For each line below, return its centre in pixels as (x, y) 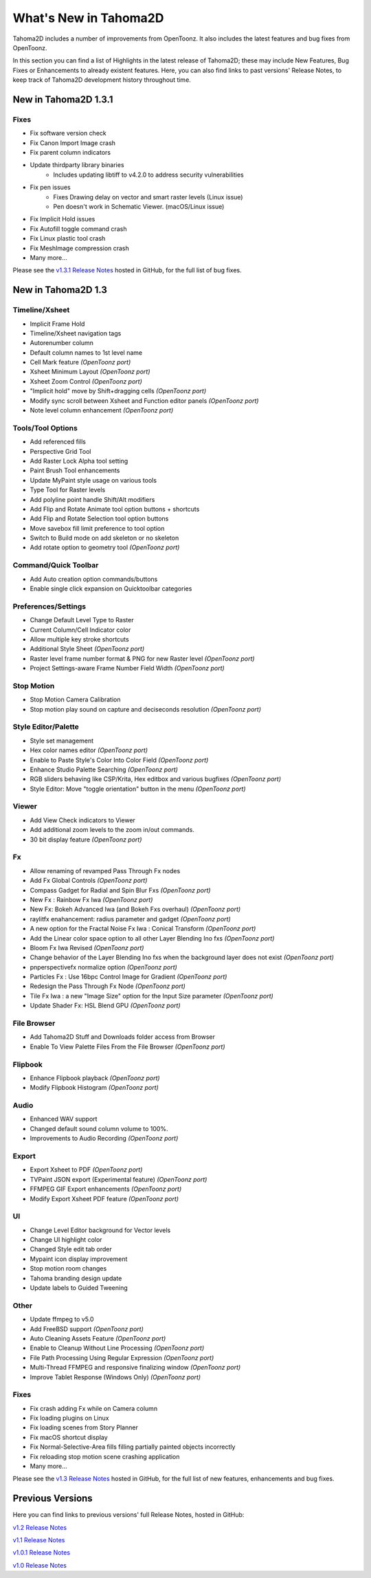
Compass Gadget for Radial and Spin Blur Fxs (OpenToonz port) (120, 890)
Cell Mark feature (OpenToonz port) (80, 362)
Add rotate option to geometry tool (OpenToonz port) (105, 547)
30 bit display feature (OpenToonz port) (86, 840)
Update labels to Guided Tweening (79, 1288)
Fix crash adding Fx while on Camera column (94, 1408)
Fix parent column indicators (70, 153)
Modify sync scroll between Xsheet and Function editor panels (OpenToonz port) (144, 401)
